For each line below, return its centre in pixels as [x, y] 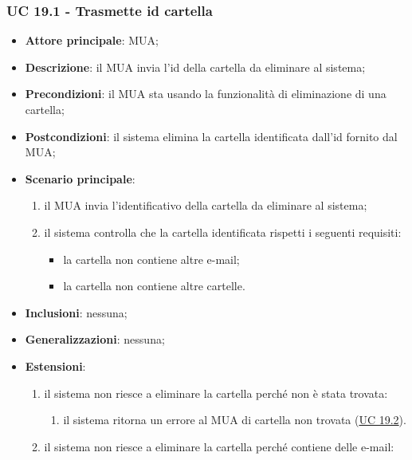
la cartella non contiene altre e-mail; [151, 259]
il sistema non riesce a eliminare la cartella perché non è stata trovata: [216, 393]
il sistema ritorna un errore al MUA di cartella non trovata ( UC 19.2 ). [235, 420]
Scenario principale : [80, 178]
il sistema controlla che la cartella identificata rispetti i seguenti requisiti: [223, 232]
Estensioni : [55, 366]
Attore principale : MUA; [92, 40]
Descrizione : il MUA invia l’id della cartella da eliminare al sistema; [195, 67]
